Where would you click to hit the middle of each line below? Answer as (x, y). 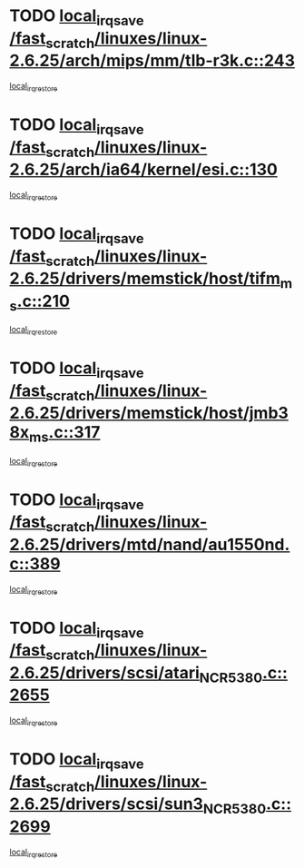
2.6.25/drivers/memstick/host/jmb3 (149, 413)
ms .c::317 (64, 434)
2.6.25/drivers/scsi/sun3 (107, 804)
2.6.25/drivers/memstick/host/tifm (145, 279)
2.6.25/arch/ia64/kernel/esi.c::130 (144, 170)
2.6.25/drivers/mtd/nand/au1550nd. (150, 544)
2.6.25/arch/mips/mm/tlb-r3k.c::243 (152, 61)
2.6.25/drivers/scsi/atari (104, 672)
